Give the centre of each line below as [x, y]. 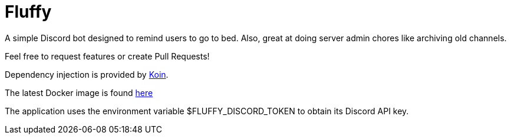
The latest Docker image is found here [79, 92]
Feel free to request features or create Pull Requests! [107, 56]
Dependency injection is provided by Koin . [87, 74]
